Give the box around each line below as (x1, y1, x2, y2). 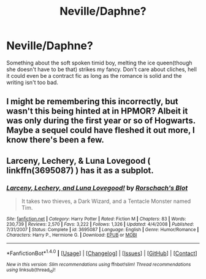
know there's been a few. (6, 135, 104, 145)
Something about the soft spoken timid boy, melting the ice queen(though (6, 59, 193, 66)
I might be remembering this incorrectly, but (6, 96, 178, 107)
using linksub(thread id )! (6, 267, 56, 273)
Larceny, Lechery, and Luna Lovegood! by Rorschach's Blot (6, 183, 188, 192)
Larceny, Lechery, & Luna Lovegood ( (6, 155, 151, 166)
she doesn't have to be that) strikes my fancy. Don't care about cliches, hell (6, 66, 197, 73)
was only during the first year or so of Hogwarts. (6, 115, 196, 126)
